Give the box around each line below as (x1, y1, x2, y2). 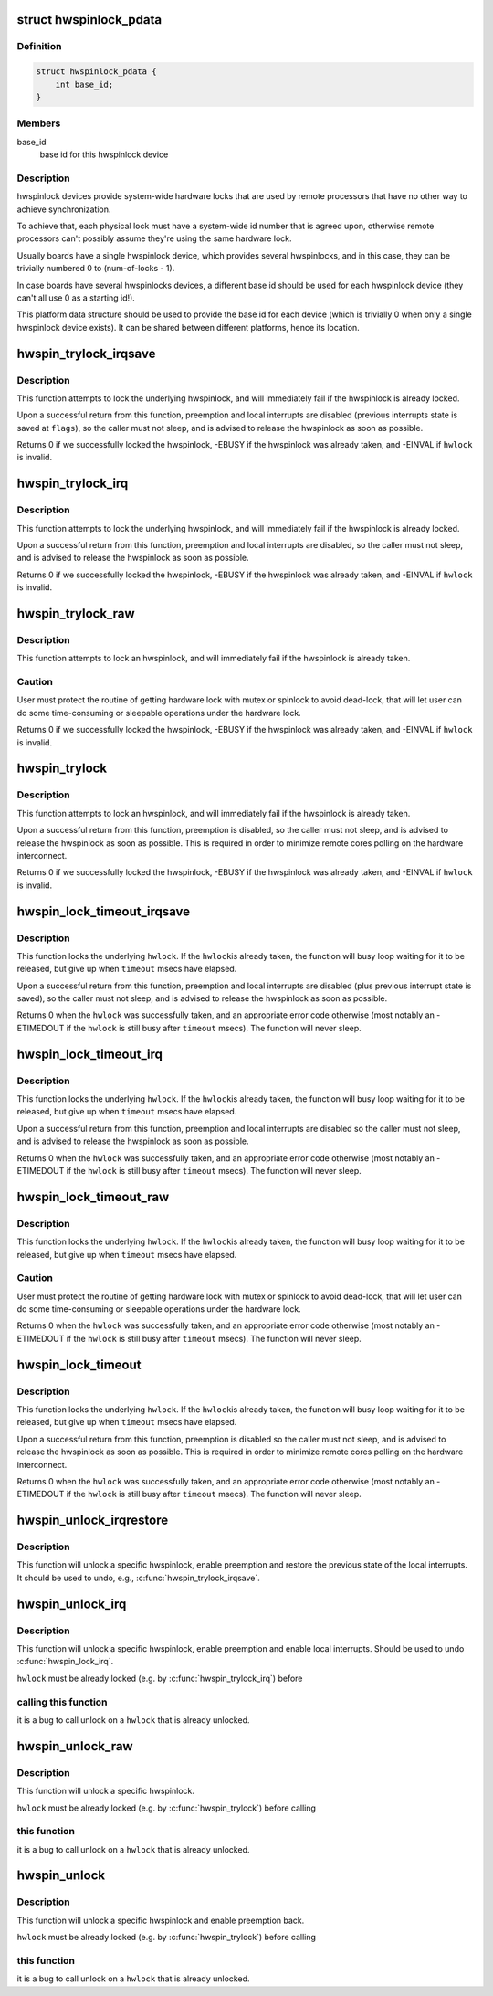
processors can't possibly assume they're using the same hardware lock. (16, 233, 292, 244)
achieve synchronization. (16, 204, 111, 215)
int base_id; (55, 79, 114, 90)
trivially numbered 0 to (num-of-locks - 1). (16, 263, 175, 274)
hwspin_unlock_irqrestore (16, 1513, 169, 1528)
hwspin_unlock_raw (16, 1738, 133, 1754)
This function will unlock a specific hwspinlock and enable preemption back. (16, 1915, 305, 1926)
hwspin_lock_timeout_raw (16, 1188, 170, 1205)
